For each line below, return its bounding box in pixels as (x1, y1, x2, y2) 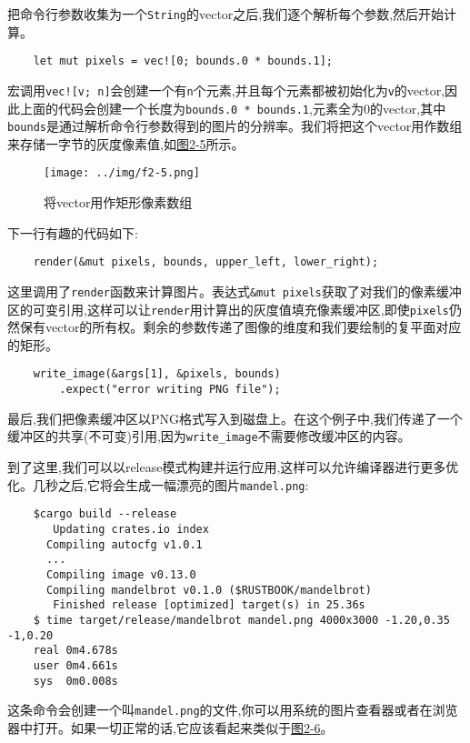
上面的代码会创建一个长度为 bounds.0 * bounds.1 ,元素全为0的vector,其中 (19, 98, 446, 117)
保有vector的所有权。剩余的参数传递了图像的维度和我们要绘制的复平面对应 (19, 317, 462, 336)
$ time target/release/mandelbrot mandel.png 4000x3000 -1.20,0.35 (33, 613, 450, 627)
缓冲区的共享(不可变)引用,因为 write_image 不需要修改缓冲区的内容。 (7, 427, 411, 446)
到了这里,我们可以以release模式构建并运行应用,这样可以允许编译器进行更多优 (7, 457, 459, 477)
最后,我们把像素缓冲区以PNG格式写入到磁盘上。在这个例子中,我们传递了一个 (7, 408, 463, 427)
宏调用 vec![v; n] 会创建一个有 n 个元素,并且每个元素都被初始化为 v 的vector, (7, 80, 445, 99)
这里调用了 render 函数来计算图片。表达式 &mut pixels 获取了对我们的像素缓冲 (7, 281, 462, 300)
